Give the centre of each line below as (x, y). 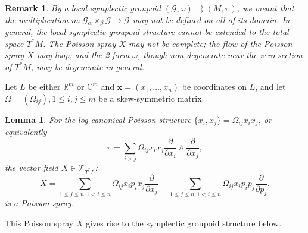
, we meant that (265, 8)
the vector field (32, 167)
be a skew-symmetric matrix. (151, 98)
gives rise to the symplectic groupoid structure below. (184, 223)
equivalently (26, 132)
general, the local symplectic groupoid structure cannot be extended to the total (147, 32)
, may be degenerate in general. (87, 66)
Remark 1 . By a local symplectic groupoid (83, 8)
